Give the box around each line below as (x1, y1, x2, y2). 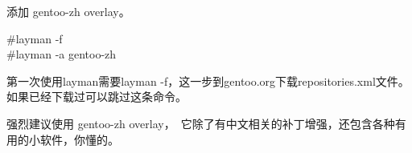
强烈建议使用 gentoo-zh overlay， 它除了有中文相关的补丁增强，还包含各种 (6, 115, 395, 131)
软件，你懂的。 (39, 131, 119, 147)
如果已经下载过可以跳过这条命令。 (6, 88, 187, 105)
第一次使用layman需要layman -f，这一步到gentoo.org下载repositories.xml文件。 (6, 72, 410, 89)
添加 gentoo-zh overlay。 (6, 3, 130, 19)
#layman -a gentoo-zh (6, 46, 117, 62)
